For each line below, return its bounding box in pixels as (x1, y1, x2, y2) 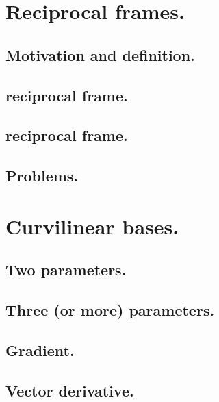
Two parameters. (5, 259, 127, 280)
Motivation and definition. (5, 44, 195, 65)
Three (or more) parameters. (5, 299, 215, 321)
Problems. (5, 165, 79, 186)
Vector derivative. (5, 379, 134, 401)
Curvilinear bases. (5, 212, 179, 240)
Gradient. (5, 339, 75, 360)
